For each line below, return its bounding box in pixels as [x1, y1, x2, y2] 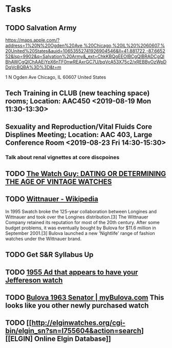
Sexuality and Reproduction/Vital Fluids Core [5, 122, 153, 131]
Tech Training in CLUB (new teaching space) [5, 89, 150, 98]
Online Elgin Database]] [34, 335, 111, 343]
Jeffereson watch [5, 276, 63, 285]
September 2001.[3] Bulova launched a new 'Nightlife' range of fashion [5, 230, 155, 236]
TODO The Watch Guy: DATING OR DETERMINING [5, 169, 166, 178]
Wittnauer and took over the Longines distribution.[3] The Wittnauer [5, 213, 148, 220]
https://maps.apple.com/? [5, 37, 60, 43]
